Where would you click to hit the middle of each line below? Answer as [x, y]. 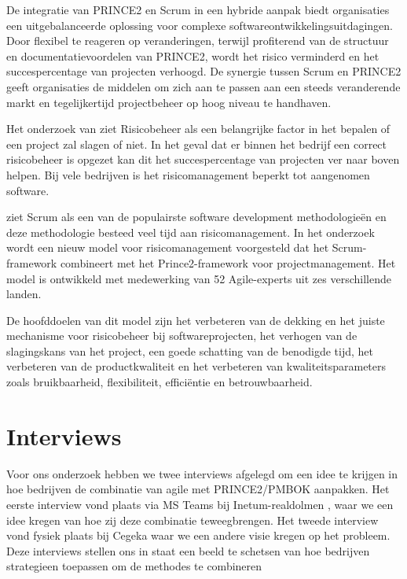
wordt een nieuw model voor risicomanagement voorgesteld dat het [168, 247]
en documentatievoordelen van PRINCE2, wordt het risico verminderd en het [193, 55]
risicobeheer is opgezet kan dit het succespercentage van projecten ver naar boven [203, 159]
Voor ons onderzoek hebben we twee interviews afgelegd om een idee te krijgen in [202, 473]
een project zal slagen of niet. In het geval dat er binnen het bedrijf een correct [197, 144]
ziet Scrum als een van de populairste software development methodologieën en [196, 217]
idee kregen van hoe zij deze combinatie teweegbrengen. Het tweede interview [192, 520]
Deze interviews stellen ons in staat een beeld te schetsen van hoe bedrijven [188, 550]
